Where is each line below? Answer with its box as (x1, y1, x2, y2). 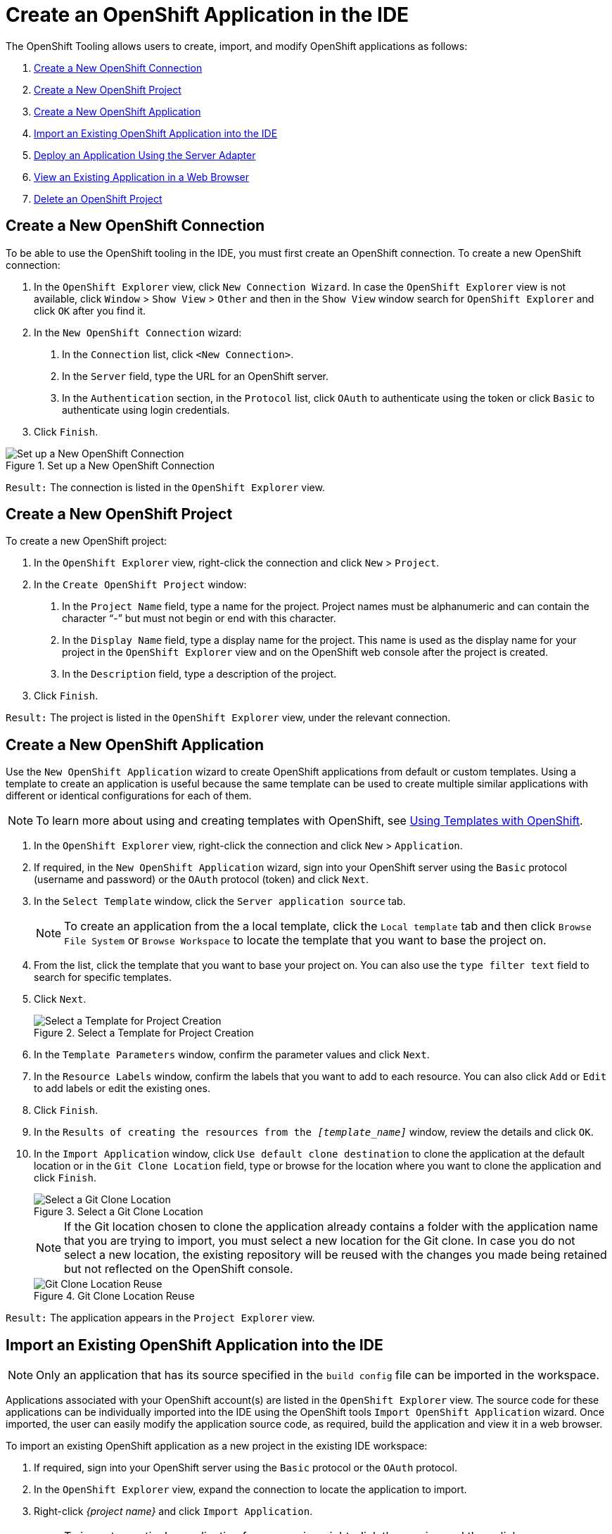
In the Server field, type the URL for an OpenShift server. (62, 369, 329, 382)
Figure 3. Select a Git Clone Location (34, 1205, 203, 1218)
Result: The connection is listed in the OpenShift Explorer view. (6, 481, 325, 493)
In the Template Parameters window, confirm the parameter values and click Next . (34, 1048, 430, 1061)
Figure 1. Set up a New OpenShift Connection (6, 459, 215, 471)
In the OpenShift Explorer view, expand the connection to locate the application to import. (34, 1483, 467, 1496)
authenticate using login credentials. (62, 403, 230, 416)
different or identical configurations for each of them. (6, 790, 252, 802)
